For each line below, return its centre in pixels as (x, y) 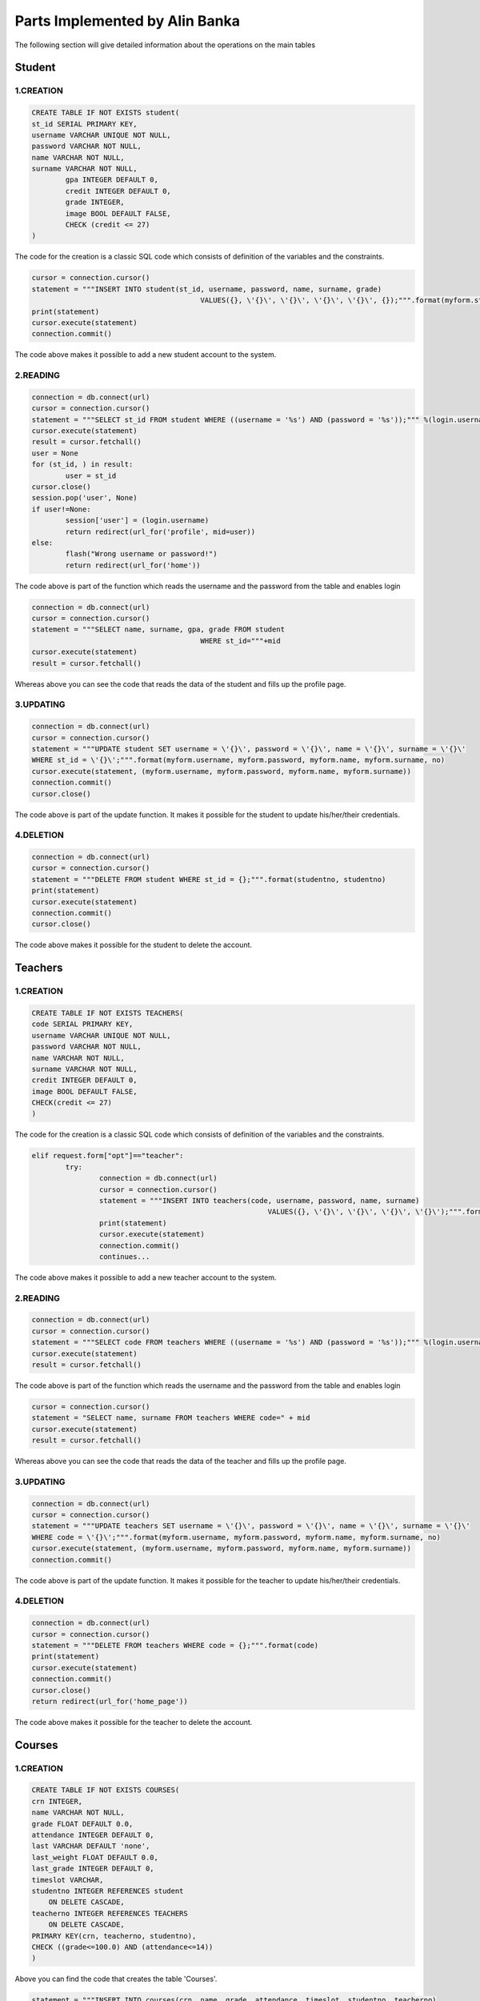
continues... (124, 1256)
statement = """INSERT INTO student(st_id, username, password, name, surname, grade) (207, 289)
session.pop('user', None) (84, 498)
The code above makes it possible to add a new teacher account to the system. (146, 1277)
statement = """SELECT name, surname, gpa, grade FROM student (158, 630)
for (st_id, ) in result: (82, 465)
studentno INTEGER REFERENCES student (108, 1891)
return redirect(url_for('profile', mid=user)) (160, 531)
